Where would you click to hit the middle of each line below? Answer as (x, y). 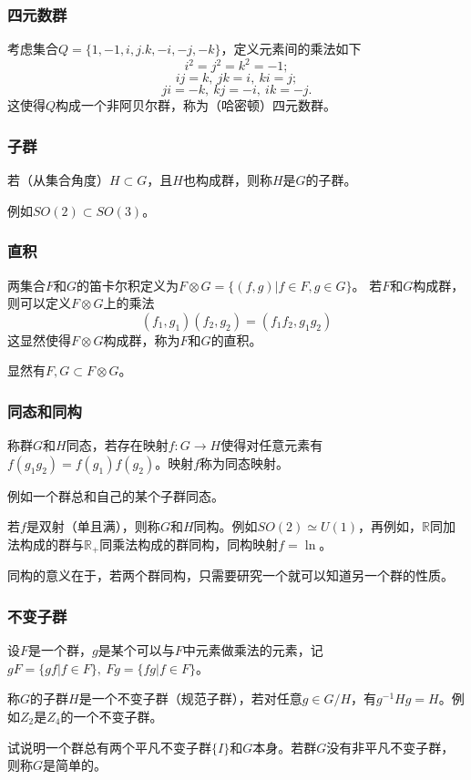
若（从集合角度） (58, 180)
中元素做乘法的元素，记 (253, 650)
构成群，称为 (142, 339)
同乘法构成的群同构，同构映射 (189, 544)
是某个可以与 (136, 650)
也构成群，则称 (227, 180)
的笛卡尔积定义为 (128, 285)
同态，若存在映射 (117, 445)
